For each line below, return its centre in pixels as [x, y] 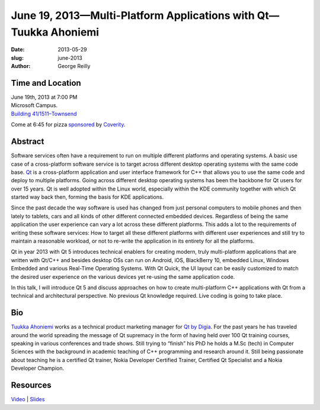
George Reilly [74, 66]
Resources [31, 385]
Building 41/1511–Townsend [44, 114]
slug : [17, 58]
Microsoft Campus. [34, 105]
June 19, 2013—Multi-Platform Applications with [133, 15]
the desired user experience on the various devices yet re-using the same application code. [123, 277]
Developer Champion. [38, 368]
